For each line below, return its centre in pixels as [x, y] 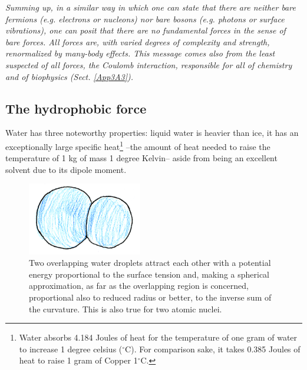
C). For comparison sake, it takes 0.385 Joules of [213, 349]
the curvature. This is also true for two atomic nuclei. [126, 309]
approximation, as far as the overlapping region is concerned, [139, 286]
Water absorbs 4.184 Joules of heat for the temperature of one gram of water [158, 337]
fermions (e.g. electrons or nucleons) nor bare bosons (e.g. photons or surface [145, 19]
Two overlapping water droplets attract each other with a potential [150, 263]
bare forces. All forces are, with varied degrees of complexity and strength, [138, 41]
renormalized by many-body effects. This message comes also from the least [140, 53]
